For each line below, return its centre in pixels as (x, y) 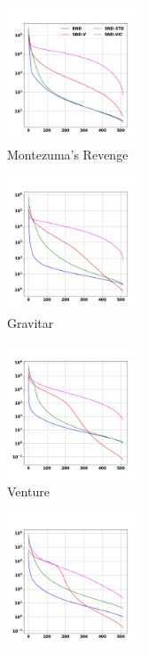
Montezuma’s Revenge (68, 154)
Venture (28, 491)
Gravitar (31, 323)
